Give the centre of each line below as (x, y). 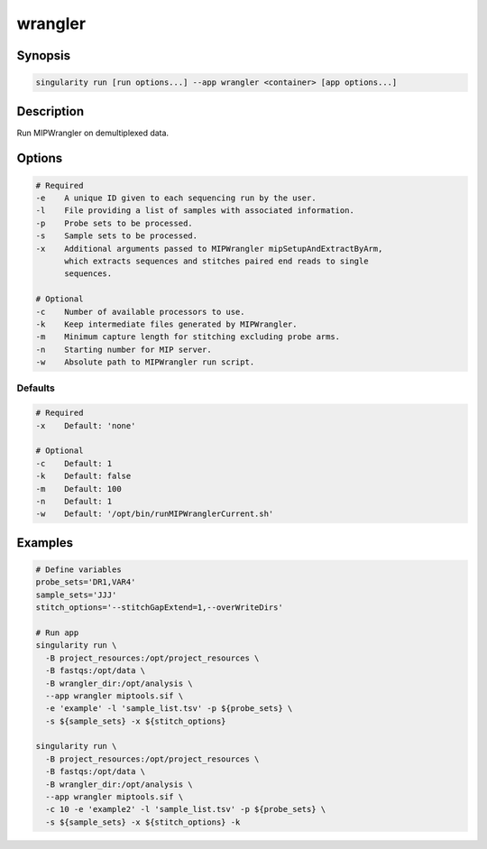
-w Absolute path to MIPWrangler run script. (145, 362)
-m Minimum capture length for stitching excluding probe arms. (188, 337)
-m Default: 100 (78, 489)
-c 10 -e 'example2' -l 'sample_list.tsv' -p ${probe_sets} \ (186, 809)
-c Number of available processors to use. (140, 312)
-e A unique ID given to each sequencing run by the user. (176, 198)
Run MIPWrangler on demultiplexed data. (93, 133)
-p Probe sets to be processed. (114, 223)
